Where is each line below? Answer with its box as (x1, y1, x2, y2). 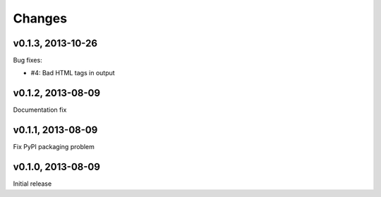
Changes (13, 11, 67, 26)
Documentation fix (13, 106, 67, 114)
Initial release (13, 179, 52, 188)
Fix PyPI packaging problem (13, 143, 95, 151)
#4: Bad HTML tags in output (30, 69, 116, 77)
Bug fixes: (13, 56, 42, 65)
